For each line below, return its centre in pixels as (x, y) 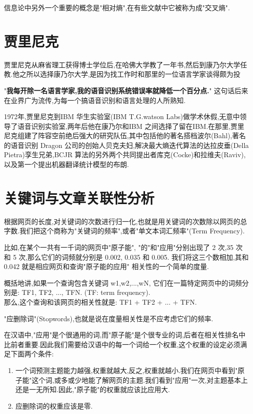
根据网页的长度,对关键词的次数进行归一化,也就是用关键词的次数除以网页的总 (126, 221)
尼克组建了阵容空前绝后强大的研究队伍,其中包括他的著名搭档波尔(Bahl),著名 (125, 135)
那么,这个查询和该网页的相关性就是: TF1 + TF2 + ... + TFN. (100, 301)
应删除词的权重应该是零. (54, 405)
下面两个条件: (32, 354)
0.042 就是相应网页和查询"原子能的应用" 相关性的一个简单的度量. (106, 266)
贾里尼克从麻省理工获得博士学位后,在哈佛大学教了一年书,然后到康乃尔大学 (122, 64)
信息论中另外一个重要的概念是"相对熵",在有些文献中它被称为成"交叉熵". (117, 7)
